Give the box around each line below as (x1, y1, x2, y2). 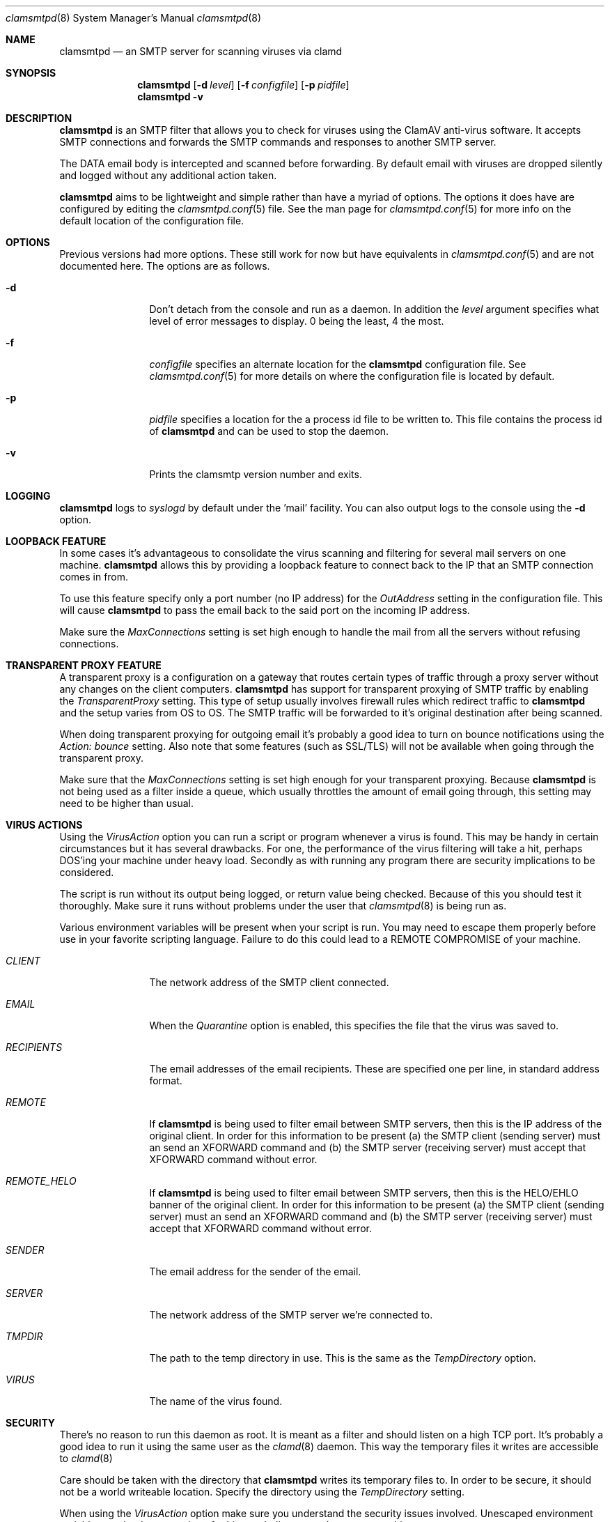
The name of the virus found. (149, 1395, 283, 1407)
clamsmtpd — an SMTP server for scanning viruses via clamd (59, 45, 343, 57)
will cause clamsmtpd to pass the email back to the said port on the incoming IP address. (59, 604, 470, 616)
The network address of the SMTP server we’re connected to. (149, 1309, 433, 1321)
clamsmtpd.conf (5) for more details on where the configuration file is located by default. (149, 370, 555, 382)
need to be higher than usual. (59, 797, 194, 809)
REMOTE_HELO (6, 1175, 77, 1187)
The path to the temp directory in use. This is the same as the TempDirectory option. (149, 1352, 536, 1364)
